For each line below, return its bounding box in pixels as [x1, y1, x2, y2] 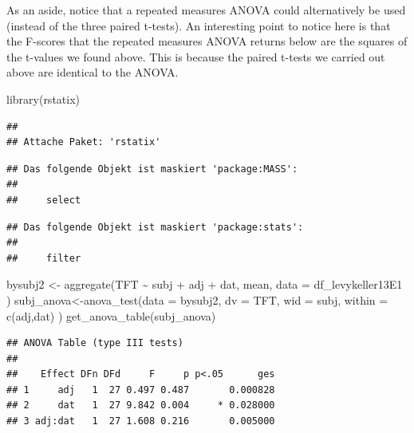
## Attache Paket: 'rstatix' [6, 136, 161, 148]
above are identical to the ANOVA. [6, 64, 179, 81]
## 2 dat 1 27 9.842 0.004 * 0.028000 [6, 400, 275, 411]
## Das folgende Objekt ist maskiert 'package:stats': [6, 221, 304, 233]
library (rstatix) [6, 90, 81, 107]
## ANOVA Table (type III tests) [6, 337, 183, 349]
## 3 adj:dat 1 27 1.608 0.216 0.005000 [6, 415, 275, 427]
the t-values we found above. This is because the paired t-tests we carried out [6, 48, 385, 65]
